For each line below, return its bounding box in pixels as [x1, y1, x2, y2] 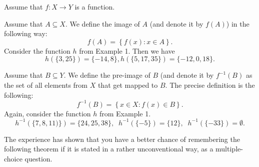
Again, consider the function [4, 108, 91, 118]
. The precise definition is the [165, 79, 255, 90]
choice [4, 153, 22, 163]
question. [24, 153, 52, 163]
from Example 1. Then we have [79, 45, 175, 56]
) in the [226, 18, 249, 29]
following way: [4, 28, 47, 39]
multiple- [215, 143, 243, 154]
